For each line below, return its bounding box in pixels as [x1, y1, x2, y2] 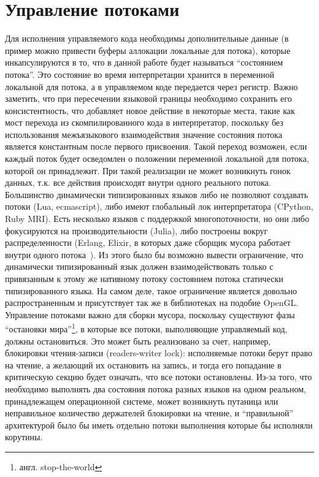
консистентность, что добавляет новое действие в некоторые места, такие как [5, 104, 295, 116]
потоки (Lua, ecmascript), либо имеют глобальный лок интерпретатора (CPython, [5, 200, 313, 213]
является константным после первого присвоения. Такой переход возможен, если [5, 140, 307, 153]
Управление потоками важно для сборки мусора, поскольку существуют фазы [5, 308, 295, 321]
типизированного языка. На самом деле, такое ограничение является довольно [5, 284, 297, 297]
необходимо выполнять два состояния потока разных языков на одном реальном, [5, 383, 306, 395]
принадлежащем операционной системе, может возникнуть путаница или [5, 394, 279, 407]
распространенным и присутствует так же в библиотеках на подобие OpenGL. [5, 296, 299, 309]
